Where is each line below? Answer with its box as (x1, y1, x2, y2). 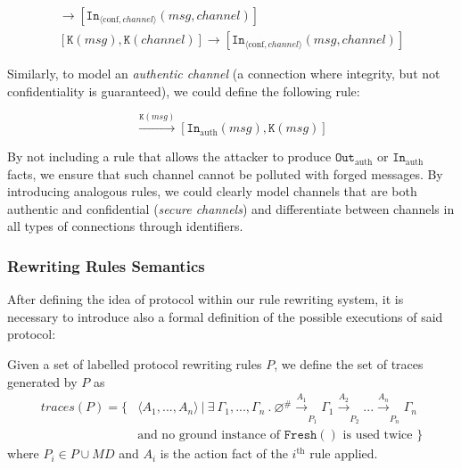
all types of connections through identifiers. (7, 217, 243, 235)
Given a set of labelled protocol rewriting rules (7, 355, 262, 374)
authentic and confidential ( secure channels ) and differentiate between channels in (7, 199, 455, 218)
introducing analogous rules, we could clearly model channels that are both (7, 182, 417, 201)
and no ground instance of (137, 429, 281, 442)
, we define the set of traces (274, 355, 424, 374)
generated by (7, 372, 78, 391)
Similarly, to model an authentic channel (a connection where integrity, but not (7, 64, 440, 83)
